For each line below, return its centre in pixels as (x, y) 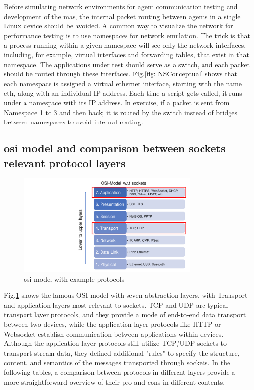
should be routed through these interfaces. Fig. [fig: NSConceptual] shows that (121, 74)
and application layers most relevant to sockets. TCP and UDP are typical (116, 305)
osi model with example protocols (74, 279)
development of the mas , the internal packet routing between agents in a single (122, 16)
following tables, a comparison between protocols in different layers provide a (120, 372)
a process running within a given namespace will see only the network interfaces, (125, 45)
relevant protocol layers (65, 162)
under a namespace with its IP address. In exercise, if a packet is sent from (117, 102)
